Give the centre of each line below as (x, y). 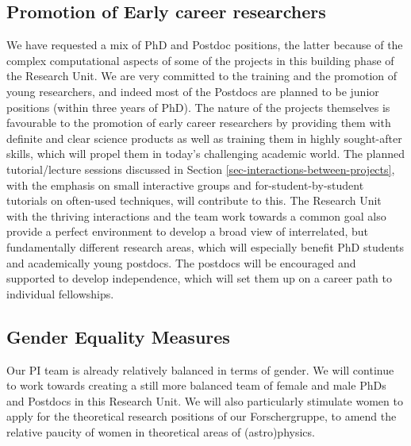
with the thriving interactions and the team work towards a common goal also (196, 215)
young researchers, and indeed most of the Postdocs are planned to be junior (193, 91)
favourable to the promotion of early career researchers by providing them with (199, 123)
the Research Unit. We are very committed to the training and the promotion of (202, 76)
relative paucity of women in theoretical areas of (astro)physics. (161, 431)
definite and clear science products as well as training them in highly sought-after (204, 138)
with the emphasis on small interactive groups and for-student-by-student (185, 185)
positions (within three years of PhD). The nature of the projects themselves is (198, 107)
